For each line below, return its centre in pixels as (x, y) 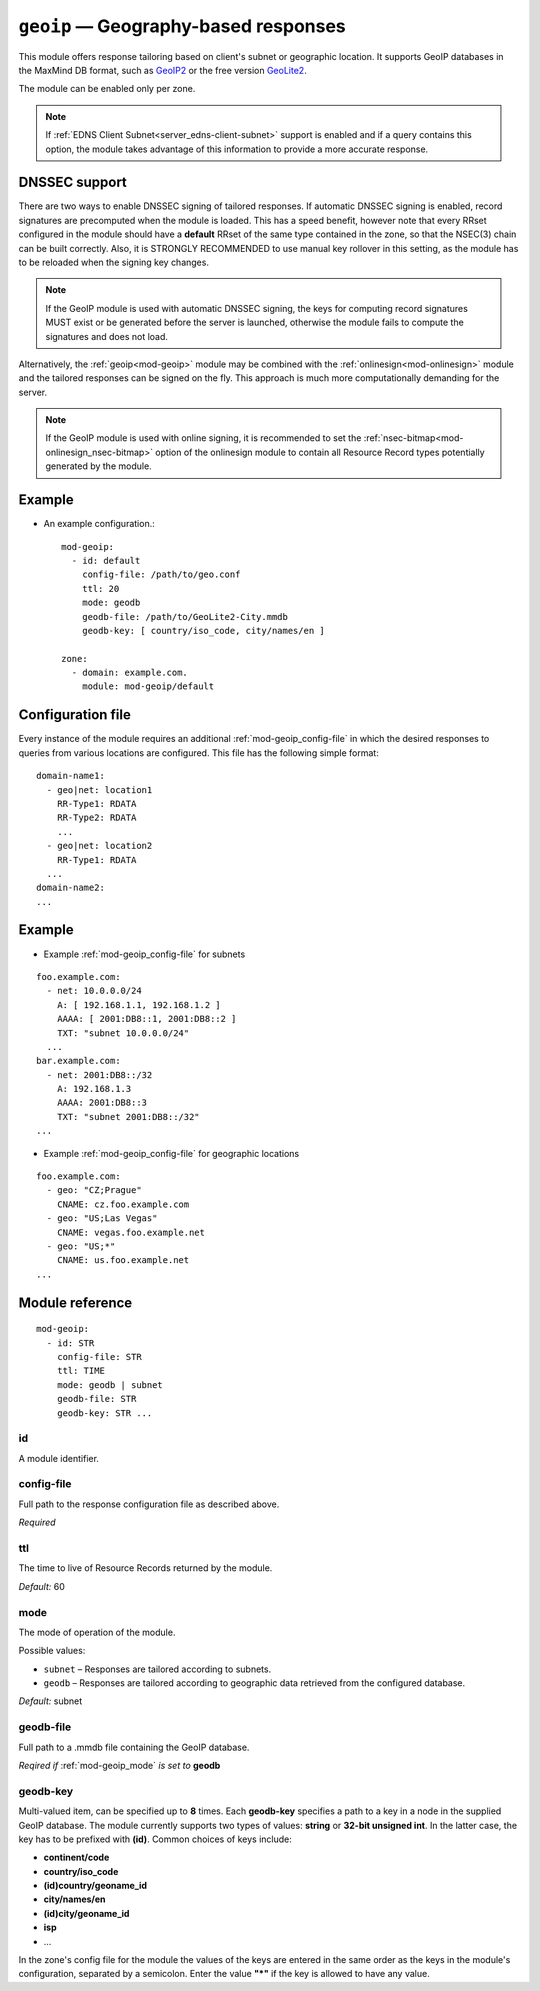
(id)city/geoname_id (86, 1913)
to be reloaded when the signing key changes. (114, 262)
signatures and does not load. (107, 336)
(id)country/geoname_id (95, 1886)
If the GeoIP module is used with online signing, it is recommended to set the (203, 438)
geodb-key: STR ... (104, 1413)
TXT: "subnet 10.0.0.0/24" (123, 1033)
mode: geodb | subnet (110, 1384)
